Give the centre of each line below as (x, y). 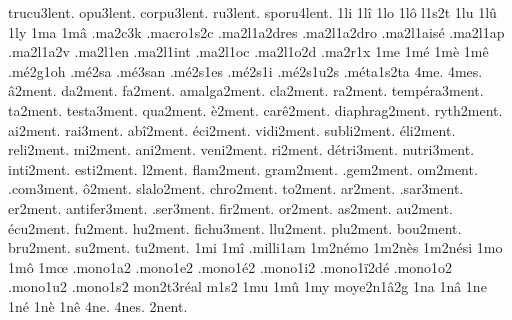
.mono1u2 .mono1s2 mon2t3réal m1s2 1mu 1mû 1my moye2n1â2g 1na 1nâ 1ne (247, 286)
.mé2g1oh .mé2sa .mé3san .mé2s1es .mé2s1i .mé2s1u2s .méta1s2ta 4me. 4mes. (245, 70)
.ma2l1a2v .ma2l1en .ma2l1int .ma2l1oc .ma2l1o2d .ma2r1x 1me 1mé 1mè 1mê (248, 51)
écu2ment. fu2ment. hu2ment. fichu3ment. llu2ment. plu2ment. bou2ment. (235, 227)
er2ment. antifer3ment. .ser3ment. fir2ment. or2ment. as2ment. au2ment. (230, 207)
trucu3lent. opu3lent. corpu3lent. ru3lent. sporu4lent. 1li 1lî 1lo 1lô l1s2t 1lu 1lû (252, 12)
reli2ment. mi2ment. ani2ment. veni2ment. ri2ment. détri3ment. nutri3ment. (241, 149)
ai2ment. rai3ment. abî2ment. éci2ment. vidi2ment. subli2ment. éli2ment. (232, 129)
